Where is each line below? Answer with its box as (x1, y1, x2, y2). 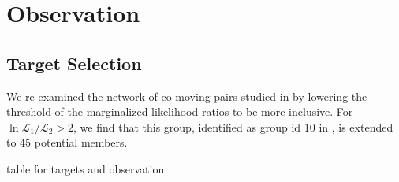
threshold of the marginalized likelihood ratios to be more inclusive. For (6, 103, 353, 120)
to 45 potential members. (6, 134, 128, 150)
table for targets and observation (6, 160, 165, 176)
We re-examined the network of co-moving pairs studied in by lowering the (6, 87, 367, 104)
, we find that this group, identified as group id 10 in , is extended (73, 118, 393, 135)
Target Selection (6, 50, 142, 75)
